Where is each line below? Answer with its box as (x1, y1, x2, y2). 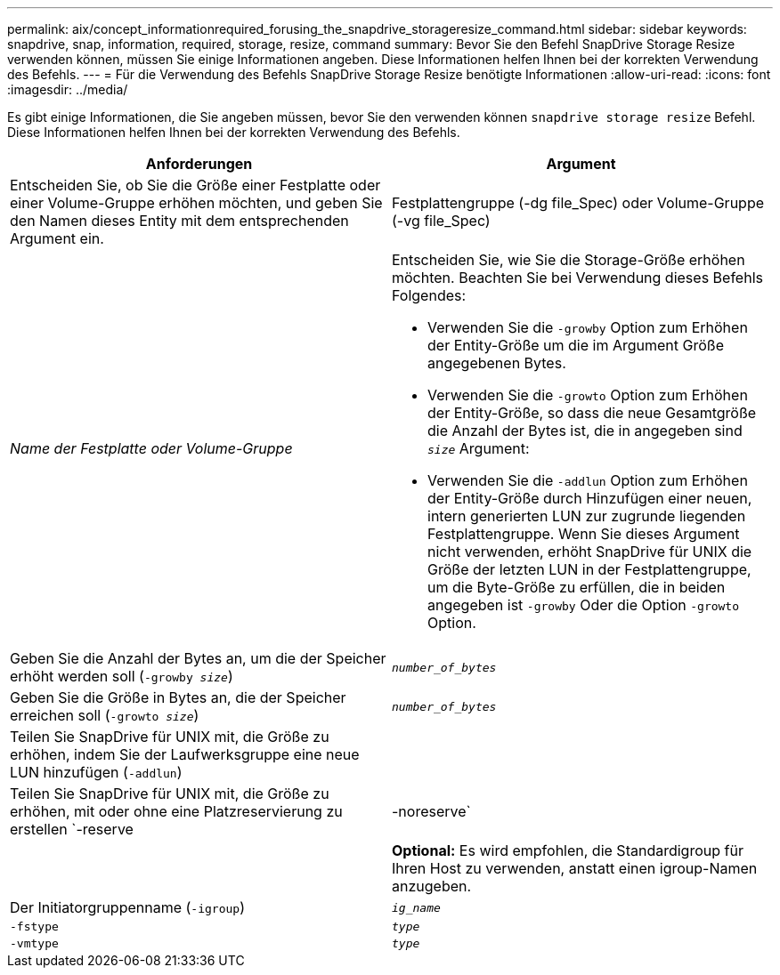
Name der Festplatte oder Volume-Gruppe (10, 439, 293, 457)
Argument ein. (10, 230, 104, 247)
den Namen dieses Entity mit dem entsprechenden (10, 212, 349, 230)
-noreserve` (392, 802, 471, 820)
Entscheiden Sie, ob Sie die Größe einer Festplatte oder (10, 176, 381, 194)
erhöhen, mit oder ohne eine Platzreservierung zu (10, 802, 343, 820)
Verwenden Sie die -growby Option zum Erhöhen (427, 318, 748, 336)
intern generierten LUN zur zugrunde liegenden (427, 507, 746, 525)
